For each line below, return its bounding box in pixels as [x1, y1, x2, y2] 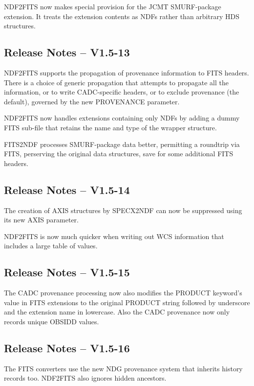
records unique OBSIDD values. [4, 316, 99, 326]
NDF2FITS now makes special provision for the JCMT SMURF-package [4, 1, 221, 11]
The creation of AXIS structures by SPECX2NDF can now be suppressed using [4, 205, 242, 215]
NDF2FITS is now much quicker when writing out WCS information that [4, 231, 224, 241]
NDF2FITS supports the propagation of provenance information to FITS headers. [4, 67, 249, 77]
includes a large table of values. [4, 241, 98, 251]
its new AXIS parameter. [4, 215, 79, 225]
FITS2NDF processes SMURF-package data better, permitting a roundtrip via [4, 139, 240, 149]
